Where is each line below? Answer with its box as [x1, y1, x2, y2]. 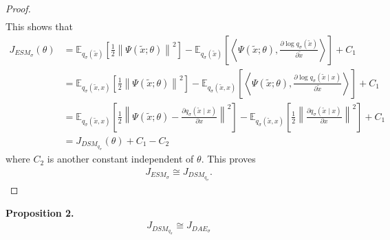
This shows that [6, 19, 73, 34]
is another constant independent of [47, 152, 194, 166]
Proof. [6, 1, 31, 15]
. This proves [201, 152, 256, 166]
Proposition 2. [6, 205, 74, 219]
